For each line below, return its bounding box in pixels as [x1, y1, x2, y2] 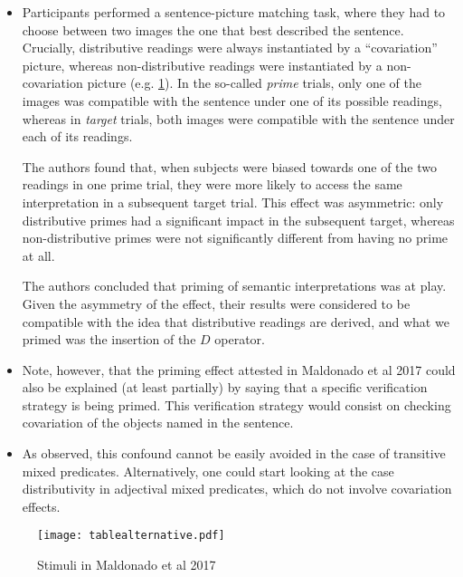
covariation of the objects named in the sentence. [22, 413, 294, 432]
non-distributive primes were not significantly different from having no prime [22, 228, 449, 247]
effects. [22, 496, 61, 515]
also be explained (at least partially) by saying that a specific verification [22, 378, 428, 397]
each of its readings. [22, 127, 133, 146]
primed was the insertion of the [22, 330, 196, 349]
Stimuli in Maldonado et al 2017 [37, 555, 216, 574]
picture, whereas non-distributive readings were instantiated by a [22, 55, 383, 74]
